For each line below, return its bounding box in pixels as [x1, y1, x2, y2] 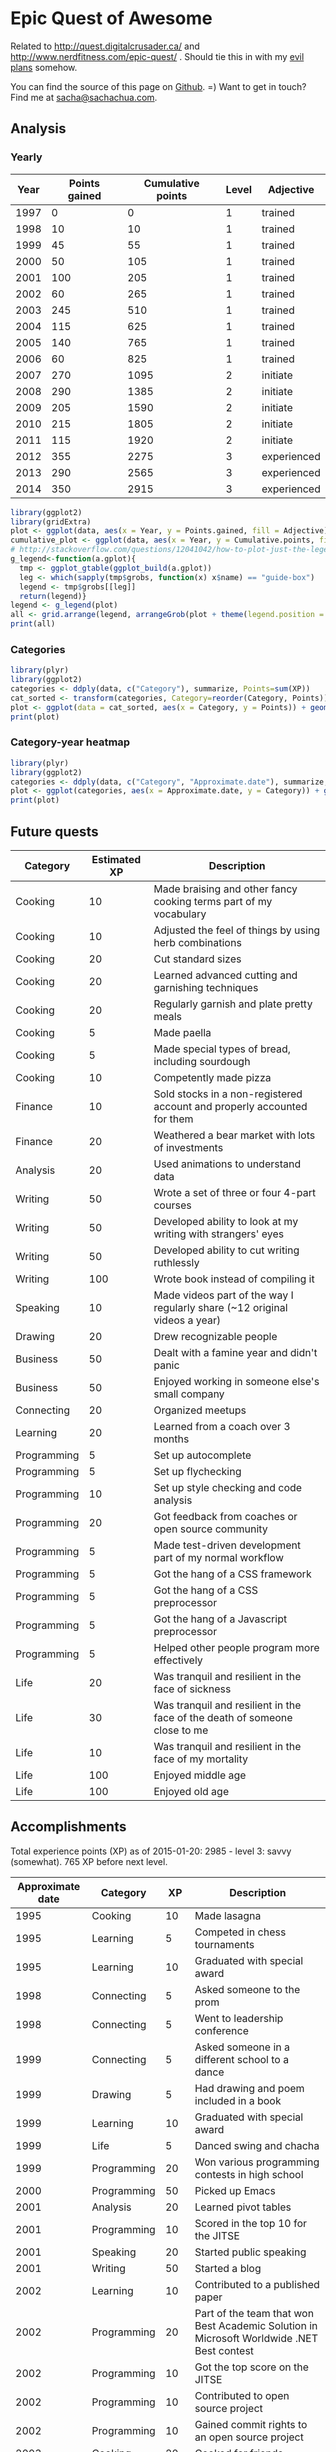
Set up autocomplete [153, 1448, 252, 1462]
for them [153, 1112, 194, 1126]
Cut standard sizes [153, 952, 242, 966]
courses [153, 1198, 192, 1212]
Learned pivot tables [194, 2200, 292, 2214]
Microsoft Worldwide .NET [194, 2331, 318, 2345]
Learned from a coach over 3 [153, 1420, 291, 1434]
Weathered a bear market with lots [153, 1128, 316, 1142]
